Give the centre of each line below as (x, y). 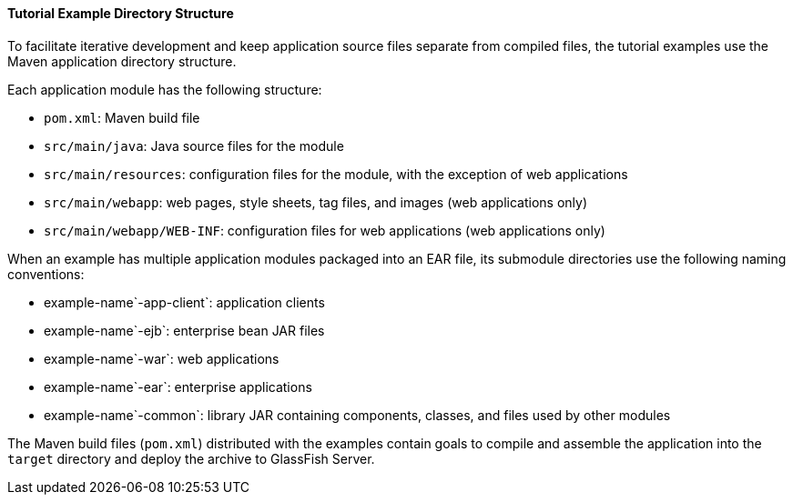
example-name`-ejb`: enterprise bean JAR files (184, 330)
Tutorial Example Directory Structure (121, 13)
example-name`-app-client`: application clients (184, 302)
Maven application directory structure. (122, 61)
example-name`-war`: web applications (162, 358)
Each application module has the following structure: (165, 89)
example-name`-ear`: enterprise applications (178, 387)
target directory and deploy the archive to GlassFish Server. (191, 458)
